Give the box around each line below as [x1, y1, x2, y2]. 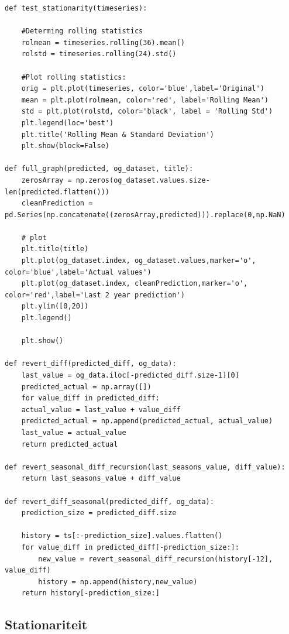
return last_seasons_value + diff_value [21, 474, 181, 483]
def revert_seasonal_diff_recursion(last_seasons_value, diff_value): [5, 462, 285, 471]
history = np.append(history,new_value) [38, 577, 198, 586]
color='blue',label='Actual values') [5, 268, 152, 276]
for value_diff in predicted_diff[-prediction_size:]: [21, 543, 239, 551]
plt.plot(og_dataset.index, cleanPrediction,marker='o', [21, 279, 248, 288]
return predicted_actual [21, 440, 118, 448]
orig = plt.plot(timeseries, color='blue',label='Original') [21, 84, 264, 93]
